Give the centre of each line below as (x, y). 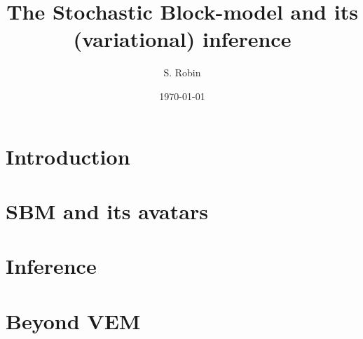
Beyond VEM (73, 320)
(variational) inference (182, 39)
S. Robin (182, 72)
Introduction (68, 156)
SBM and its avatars (107, 210)
